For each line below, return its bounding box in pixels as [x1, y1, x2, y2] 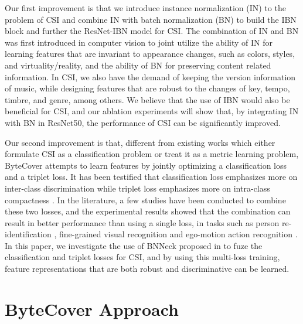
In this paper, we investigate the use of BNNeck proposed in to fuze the [5, 239, 263, 251]
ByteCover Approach [5, 296, 179, 320]
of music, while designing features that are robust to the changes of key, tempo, [5, 82, 290, 94]
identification [5, 228, 52, 240]
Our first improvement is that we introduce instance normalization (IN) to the [5, 2, 286, 13]
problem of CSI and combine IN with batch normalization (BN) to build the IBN [5, 13, 297, 25]
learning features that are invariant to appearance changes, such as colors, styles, [5, 47, 295, 60]
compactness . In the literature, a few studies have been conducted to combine [5, 193, 286, 206]
